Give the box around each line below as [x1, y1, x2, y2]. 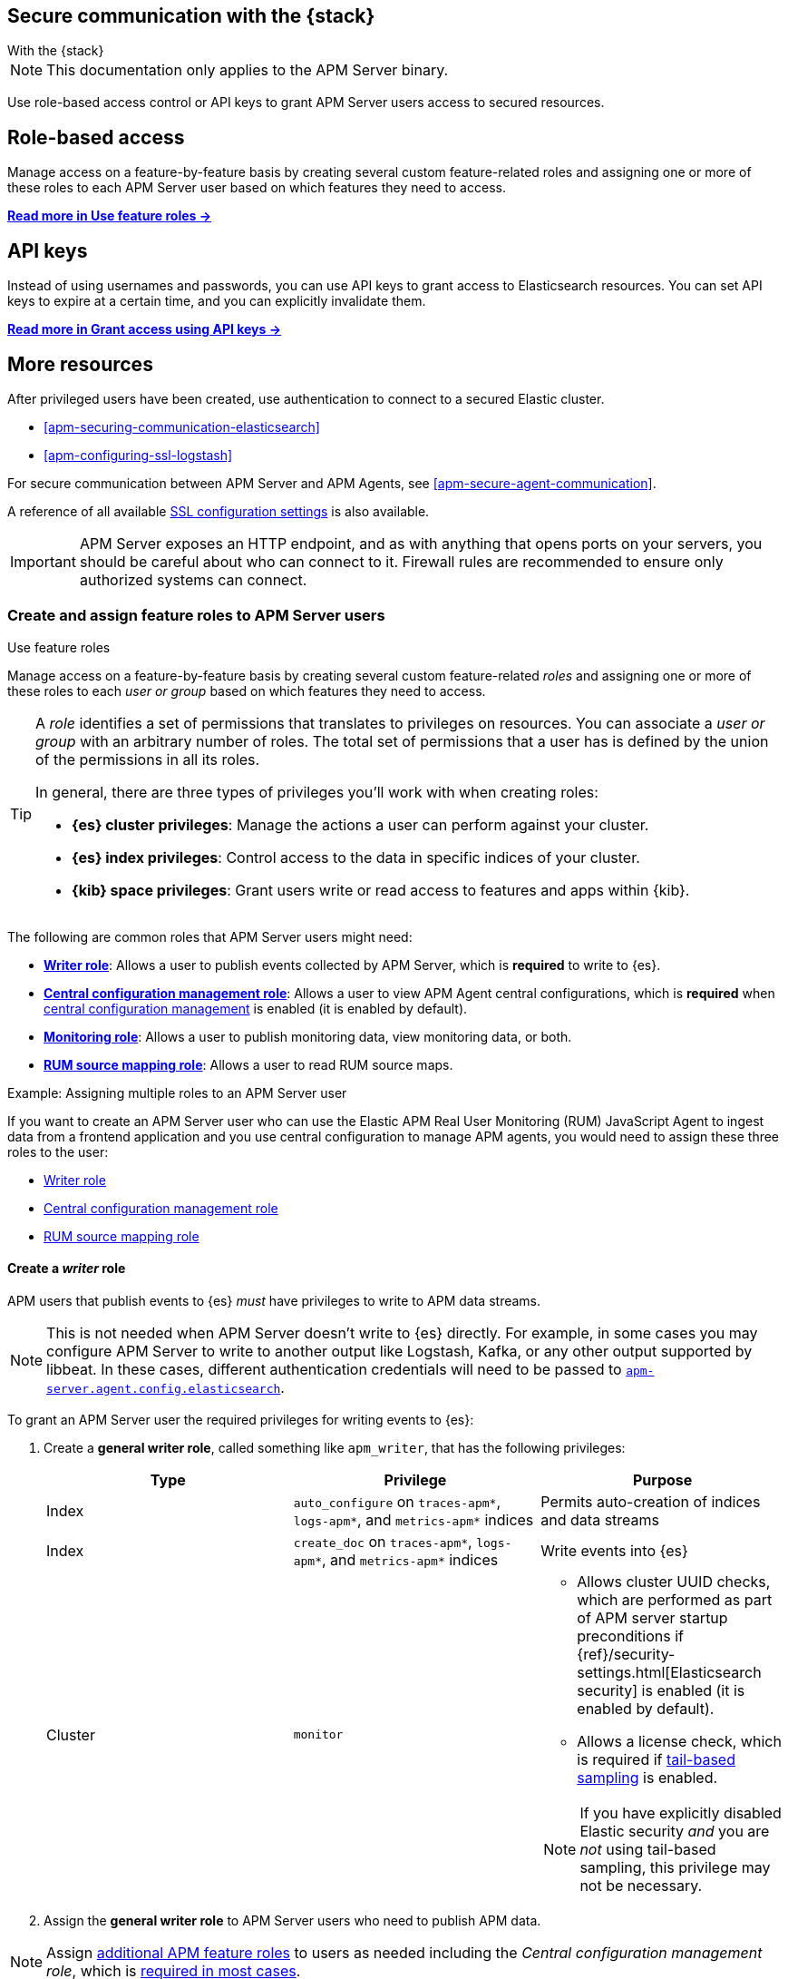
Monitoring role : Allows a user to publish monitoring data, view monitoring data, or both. [44, 1028, 572, 1044]
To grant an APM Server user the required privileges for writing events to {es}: [7, 1411, 474, 1427]
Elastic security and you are [579, 1821, 770, 1840]
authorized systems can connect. [79, 570, 307, 589]
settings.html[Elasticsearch [577, 1662, 762, 1681]
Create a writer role [7, 1260, 126, 1277]
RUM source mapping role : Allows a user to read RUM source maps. [44, 1056, 453, 1073]
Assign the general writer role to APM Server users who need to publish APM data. [44, 1912, 541, 1928]
